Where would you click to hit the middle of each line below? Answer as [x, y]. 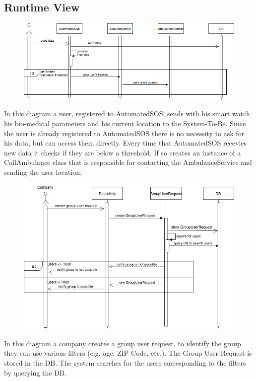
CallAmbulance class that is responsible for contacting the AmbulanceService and [128, 162]
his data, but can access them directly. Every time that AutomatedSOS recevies [126, 143]
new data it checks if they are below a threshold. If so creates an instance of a [123, 152]
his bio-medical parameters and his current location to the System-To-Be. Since [125, 123]
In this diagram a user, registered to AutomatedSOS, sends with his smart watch [127, 114]
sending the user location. [43, 172]
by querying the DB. [35, 372]
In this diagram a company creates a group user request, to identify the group [123, 343]
